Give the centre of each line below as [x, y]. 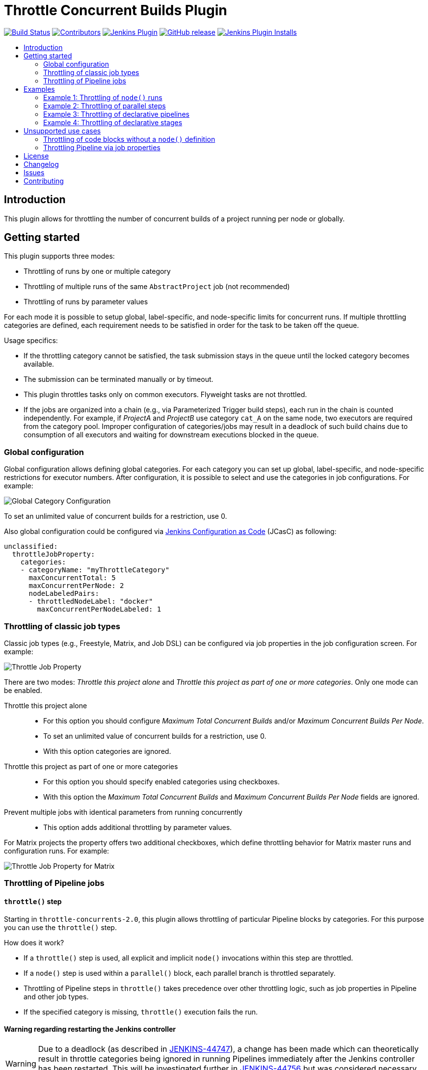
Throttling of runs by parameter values [86, 302]
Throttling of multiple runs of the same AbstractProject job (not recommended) [157, 287]
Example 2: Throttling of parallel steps [105, 106]
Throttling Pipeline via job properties [102, 147]
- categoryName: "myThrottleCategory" [95, 570]
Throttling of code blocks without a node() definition [129, 139]
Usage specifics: [31, 341]
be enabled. [23, 690]
